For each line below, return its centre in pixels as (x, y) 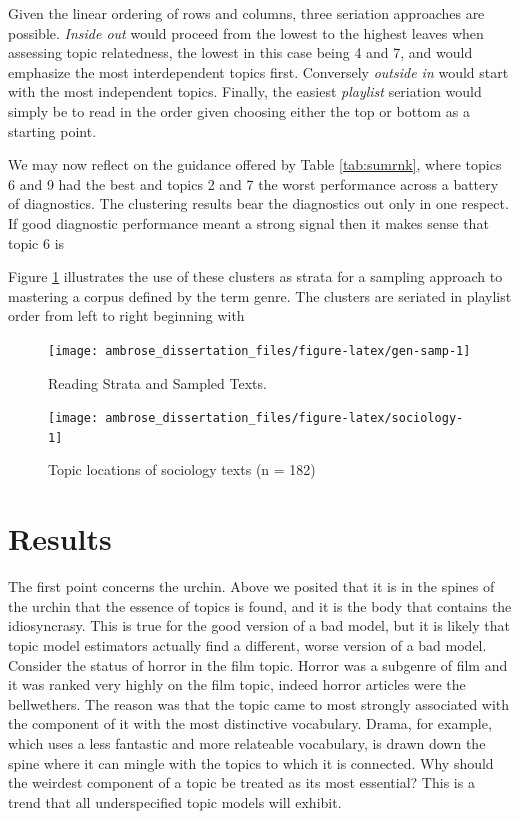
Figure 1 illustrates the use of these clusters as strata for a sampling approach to (255, 276)
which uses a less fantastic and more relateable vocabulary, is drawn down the (247, 742)
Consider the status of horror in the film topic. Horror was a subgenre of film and (258, 664)
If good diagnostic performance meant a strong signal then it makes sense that (248, 222)
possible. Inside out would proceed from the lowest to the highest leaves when (246, 32)
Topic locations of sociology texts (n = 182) (182, 469)
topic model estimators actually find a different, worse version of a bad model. (247, 644)
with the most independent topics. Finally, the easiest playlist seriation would (245, 91)
